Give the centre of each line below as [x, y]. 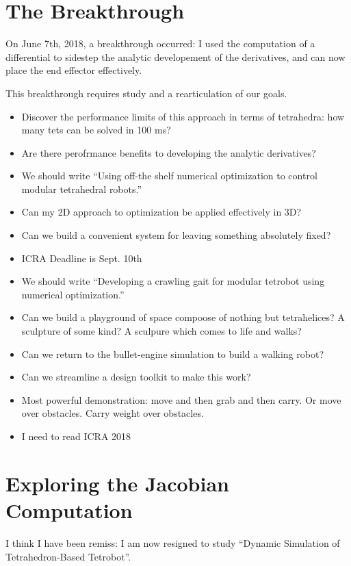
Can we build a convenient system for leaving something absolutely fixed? [176, 235]
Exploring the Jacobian [117, 483]
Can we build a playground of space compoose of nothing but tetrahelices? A [183, 317]
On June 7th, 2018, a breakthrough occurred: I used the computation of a [160, 43]
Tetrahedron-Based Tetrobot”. [68, 556]
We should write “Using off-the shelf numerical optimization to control [169, 176]
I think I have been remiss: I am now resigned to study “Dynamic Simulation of [173, 542]
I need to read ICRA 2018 [76, 436]
